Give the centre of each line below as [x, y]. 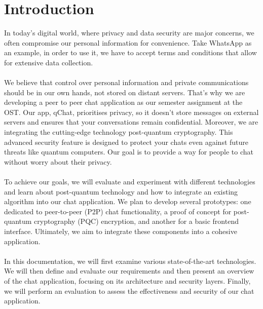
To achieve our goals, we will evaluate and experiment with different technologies [130, 182]
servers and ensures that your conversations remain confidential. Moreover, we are [131, 122]
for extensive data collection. [49, 62]
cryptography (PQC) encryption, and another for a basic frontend [136, 221]
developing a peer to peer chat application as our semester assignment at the [123, 102]
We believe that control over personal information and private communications [126, 82]
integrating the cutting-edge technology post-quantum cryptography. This [119, 132]
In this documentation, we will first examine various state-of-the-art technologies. [130, 261]
